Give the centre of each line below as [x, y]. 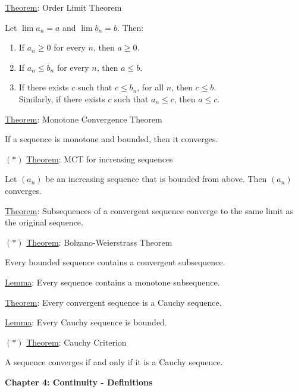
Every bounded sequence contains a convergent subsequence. [115, 262]
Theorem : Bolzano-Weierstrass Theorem [99, 242]
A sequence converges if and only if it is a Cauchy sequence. [114, 362]
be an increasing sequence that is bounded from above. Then [156, 179]
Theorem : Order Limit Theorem [63, 7]
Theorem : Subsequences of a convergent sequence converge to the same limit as [149, 210]
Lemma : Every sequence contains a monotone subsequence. [112, 282]
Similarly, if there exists [62, 98]
